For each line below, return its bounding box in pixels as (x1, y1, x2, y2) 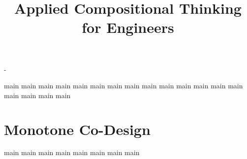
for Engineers (82, 17, 174, 37)
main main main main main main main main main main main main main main (4, 80, 243, 91)
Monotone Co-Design (4, 119, 151, 139)
